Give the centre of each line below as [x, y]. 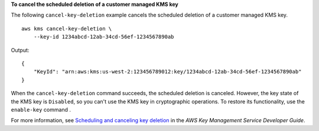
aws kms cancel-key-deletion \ [67, 28]
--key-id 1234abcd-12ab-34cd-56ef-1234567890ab [104, 37]
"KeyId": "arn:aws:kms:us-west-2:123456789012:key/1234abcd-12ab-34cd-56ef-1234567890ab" [167, 72]
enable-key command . [41, 109]
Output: [20, 50]
